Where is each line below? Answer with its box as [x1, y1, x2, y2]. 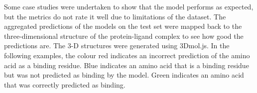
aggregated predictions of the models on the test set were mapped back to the [4, 21, 242, 31]
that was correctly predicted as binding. [4, 79, 126, 90]
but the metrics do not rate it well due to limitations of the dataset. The [4, 11, 226, 21]
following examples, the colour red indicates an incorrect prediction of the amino [4, 50, 250, 60]
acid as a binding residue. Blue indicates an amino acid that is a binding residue [4, 60, 249, 70]
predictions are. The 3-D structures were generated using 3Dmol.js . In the [4, 40, 230, 51]
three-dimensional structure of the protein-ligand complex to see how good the [4, 30, 244, 41]
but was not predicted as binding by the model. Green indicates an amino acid [4, 70, 244, 80]
